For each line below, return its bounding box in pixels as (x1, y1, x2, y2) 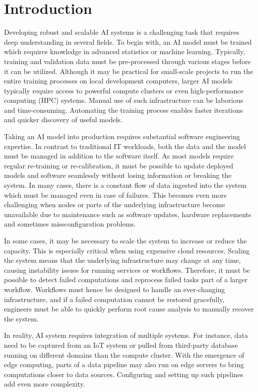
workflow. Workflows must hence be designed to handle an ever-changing (4, 284, 225, 294)
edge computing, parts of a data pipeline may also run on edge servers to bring (4, 359, 244, 370)
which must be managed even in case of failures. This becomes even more (4, 189, 227, 200)
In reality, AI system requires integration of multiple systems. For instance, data (4, 330, 248, 340)
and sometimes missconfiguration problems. (4, 219, 136, 229)
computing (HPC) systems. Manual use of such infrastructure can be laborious (4, 95, 243, 105)
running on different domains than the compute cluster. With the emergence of (4, 349, 245, 360)
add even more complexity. (4, 379, 85, 389)
